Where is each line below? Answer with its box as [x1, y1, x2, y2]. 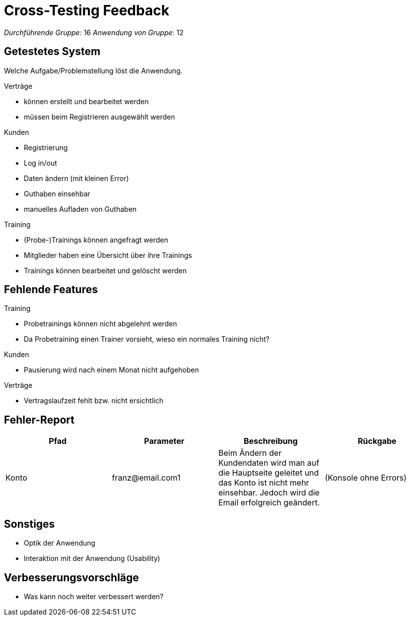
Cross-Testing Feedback [4, 2, 169, 19]
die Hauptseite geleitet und [218, 468, 319, 478]
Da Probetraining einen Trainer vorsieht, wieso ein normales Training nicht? [24, 335, 270, 344]
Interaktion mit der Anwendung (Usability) [24, 554, 160, 563]
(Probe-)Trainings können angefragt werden [24, 235, 168, 244]
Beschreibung [243, 436, 298, 446]
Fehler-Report [4, 413, 74, 426]
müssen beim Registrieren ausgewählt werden [24, 112, 175, 121]
